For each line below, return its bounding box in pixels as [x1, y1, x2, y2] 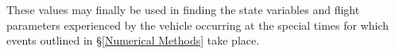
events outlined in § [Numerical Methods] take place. [6, 32, 260, 49]
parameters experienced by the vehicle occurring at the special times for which [6, 16, 389, 33]
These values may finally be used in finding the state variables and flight [6, 2, 360, 17]
